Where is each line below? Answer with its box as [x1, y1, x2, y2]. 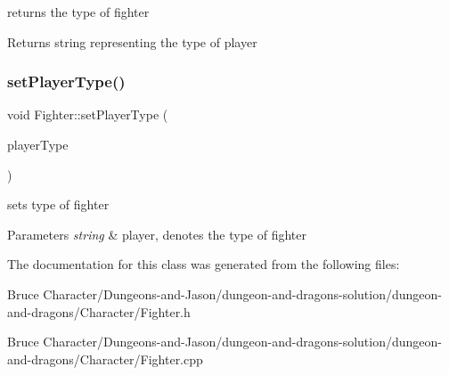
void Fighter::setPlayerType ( [7, 105, 168, 124]
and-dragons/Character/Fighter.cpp [7, 349, 203, 368]
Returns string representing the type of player [7, 32, 257, 51]
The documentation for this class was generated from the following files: [7, 255, 400, 273]
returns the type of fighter [7, 3, 150, 20]
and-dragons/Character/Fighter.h [7, 302, 191, 321]
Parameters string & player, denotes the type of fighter [7, 224, 307, 243]
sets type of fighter [7, 195, 110, 214]
